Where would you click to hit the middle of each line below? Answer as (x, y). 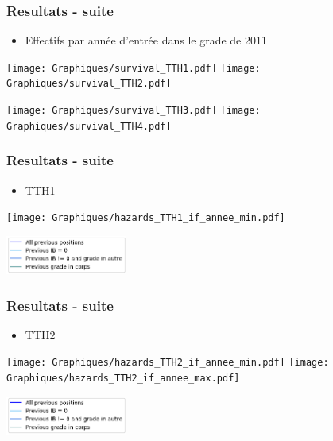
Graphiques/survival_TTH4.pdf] (89, 126)
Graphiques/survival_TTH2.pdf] (89, 84)
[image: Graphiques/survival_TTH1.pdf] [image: (134, 68)
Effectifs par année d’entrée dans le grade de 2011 (146, 40)
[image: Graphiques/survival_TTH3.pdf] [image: (134, 111)
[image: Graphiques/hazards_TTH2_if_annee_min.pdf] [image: (168, 363)
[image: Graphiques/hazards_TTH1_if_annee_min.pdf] (146, 218)
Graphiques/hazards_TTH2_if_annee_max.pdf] (123, 379)
